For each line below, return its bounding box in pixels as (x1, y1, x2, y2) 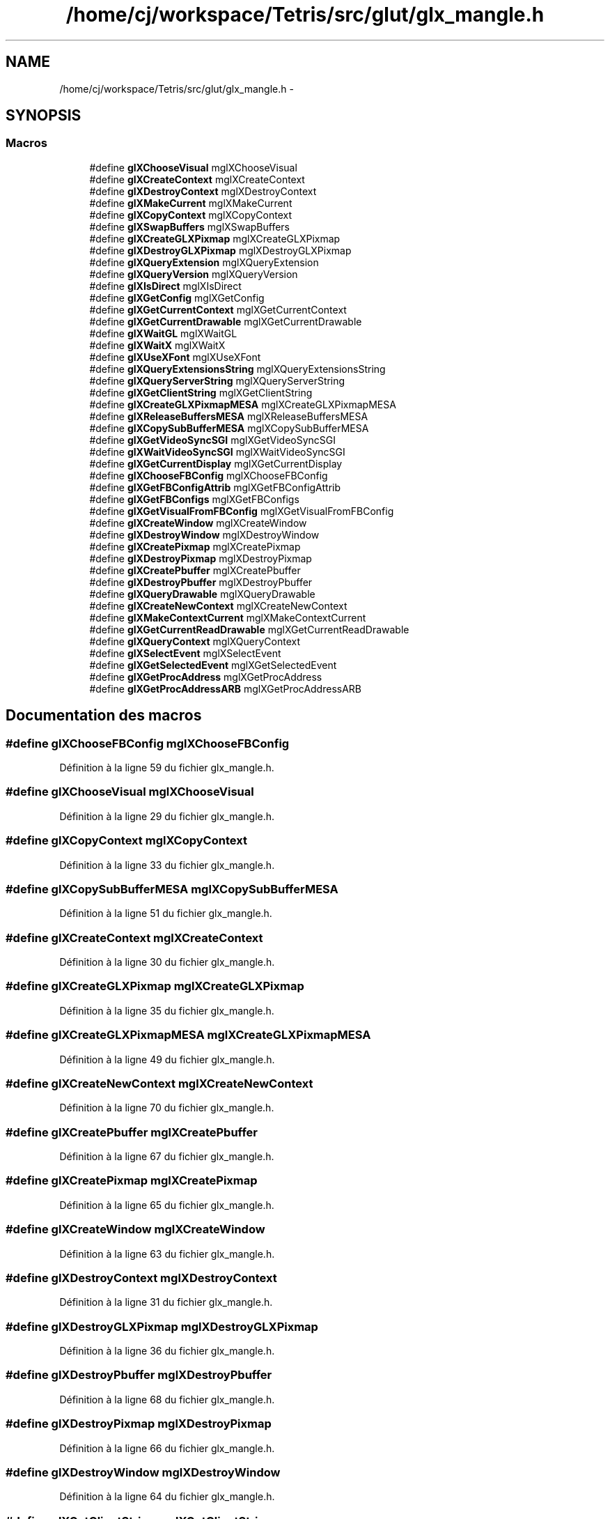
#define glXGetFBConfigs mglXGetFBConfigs (89, 493, 299, 505)
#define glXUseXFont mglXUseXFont (89, 350, 261, 363)
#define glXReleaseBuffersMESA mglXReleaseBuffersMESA (89, 410, 368, 422)
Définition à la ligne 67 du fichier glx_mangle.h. (59, 1150, 274, 1163)
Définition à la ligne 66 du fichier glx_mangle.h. (59, 1442, 275, 1454)
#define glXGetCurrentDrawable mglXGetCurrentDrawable (89, 315, 362, 327)
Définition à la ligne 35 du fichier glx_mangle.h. (59, 1004, 274, 1017)
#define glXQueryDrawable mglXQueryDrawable (89, 587, 315, 600)
